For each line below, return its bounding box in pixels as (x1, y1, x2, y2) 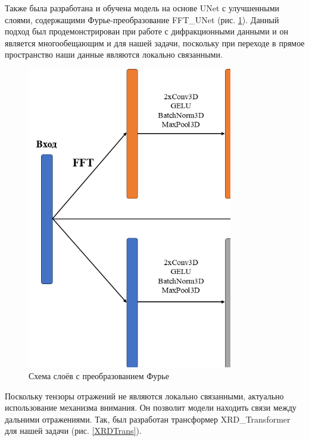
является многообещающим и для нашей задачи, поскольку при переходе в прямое (5, 36, 305, 49)
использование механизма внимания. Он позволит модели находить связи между (5, 401, 296, 414)
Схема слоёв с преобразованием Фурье (29, 370, 169, 382)
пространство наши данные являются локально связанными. (5, 48, 223, 61)
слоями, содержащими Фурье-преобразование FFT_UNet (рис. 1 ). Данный (5, 13, 279, 26)
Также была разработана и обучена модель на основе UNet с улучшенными (5, 2, 280, 14)
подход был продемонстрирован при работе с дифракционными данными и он (5, 25, 288, 37)
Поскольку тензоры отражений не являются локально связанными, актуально (5, 389, 284, 402)
